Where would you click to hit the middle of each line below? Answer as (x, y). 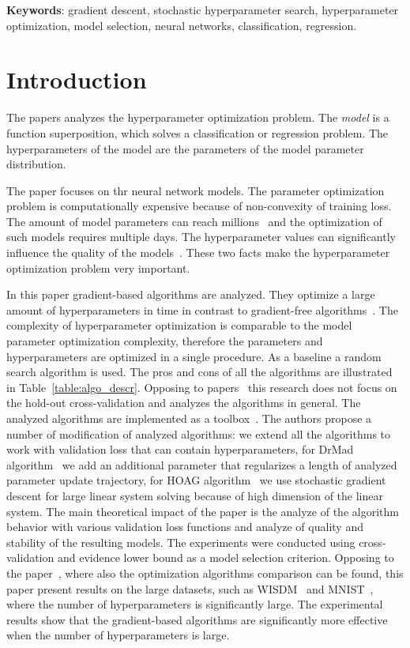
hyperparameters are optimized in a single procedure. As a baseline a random (194, 356)
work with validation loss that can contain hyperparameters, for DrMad (180, 449)
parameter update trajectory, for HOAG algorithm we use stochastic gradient (196, 480)
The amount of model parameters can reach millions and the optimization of (194, 221)
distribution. (36, 164)
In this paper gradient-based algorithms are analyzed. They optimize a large (191, 294)
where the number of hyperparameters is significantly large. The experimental (195, 604)
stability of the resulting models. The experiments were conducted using (181, 542)
